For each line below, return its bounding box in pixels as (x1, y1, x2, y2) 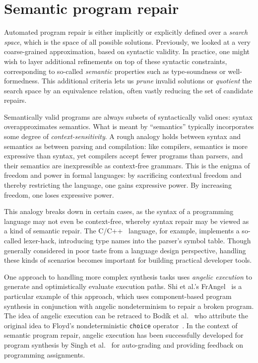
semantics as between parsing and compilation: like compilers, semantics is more (4, 141, 248, 151)
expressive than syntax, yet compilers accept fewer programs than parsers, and (4, 150, 243, 161)
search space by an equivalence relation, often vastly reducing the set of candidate (4, 85, 253, 95)
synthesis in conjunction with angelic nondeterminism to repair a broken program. (4, 300, 254, 311)
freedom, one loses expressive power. (4, 189, 114, 200)
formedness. (4, 75, 40, 86)
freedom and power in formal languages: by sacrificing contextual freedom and (4, 170, 242, 180)
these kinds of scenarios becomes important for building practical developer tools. (4, 255, 252, 265)
